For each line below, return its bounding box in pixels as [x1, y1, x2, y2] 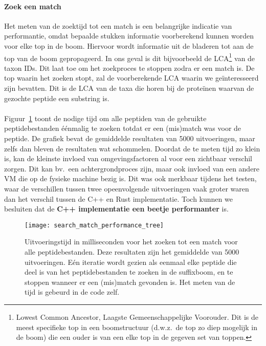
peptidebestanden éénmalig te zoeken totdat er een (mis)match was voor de [4, 123, 241, 133]
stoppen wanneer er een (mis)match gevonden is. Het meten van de [25, 276, 235, 287]
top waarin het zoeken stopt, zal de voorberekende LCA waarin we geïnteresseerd [4, 72, 259, 83]
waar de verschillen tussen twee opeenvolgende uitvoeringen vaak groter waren [4, 183, 249, 194]
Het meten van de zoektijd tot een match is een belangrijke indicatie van [4, 20, 232, 31]
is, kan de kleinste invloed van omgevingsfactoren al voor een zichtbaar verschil [4, 153, 252, 164]
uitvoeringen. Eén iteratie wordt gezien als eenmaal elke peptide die [25, 256, 237, 267]
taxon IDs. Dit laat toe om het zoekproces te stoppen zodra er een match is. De [4, 62, 255, 73]
